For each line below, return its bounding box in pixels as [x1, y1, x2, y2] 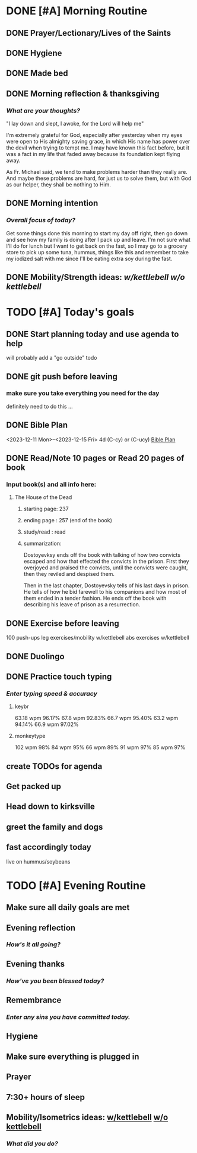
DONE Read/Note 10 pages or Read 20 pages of [6, 453, 185, 463]
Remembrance [6, 995, 62, 1005]
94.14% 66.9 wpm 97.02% [14, 721, 79, 728]
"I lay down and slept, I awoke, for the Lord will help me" [6, 120, 144, 127]
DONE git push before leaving [6, 371, 117, 382]
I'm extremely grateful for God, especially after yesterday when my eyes [6, 132, 183, 139]
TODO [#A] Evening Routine [6, 878, 146, 892]
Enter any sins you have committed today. [6, 1013, 131, 1021]
